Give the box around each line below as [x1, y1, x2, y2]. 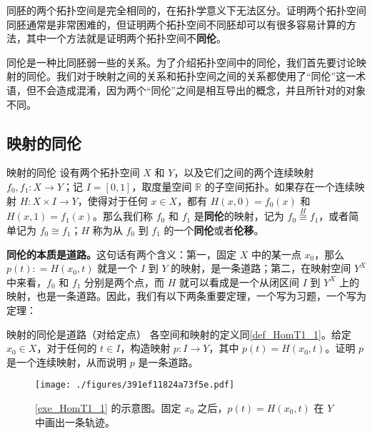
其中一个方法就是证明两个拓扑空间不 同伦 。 [26, 31, 226, 46]
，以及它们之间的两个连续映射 [174, 165, 314, 180]
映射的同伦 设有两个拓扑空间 [6, 165, 140, 180]
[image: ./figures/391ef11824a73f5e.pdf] [35, 380, 235, 390]
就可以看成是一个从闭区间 [179, 274, 300, 289]
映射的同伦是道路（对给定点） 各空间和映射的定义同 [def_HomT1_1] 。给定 [6, 326, 352, 341]
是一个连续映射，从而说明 [6, 354, 126, 369]
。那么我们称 [93, 208, 154, 223]
